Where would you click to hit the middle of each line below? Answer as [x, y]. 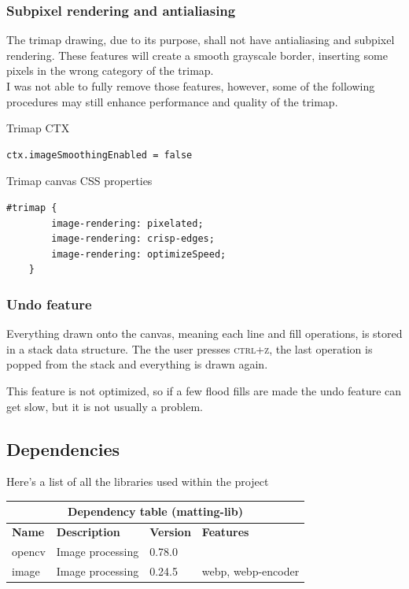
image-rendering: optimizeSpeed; [139, 254]
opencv [29, 552]
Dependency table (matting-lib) [156, 511]
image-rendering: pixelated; [127, 223]
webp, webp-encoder [251, 570]
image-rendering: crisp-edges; [133, 239]
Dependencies [63, 448]
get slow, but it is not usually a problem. [105, 406]
